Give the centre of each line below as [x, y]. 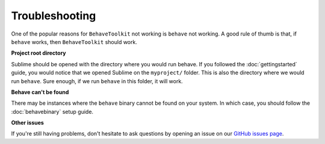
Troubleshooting [54, 16]
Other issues [28, 123]
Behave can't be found [40, 92]
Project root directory [39, 53]
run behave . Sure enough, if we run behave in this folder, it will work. [97, 81]
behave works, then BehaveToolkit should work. [74, 42]
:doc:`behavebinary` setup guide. [52, 111]
